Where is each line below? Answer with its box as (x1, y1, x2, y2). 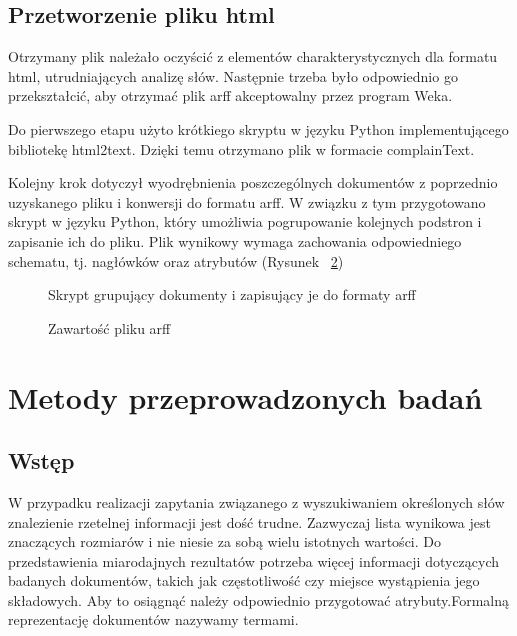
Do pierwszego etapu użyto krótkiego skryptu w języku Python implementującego (8, 118, 509, 139)
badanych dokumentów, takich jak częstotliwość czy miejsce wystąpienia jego (8, 570, 480, 591)
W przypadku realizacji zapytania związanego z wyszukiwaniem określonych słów (8, 491, 505, 512)
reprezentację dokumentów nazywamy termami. (8, 609, 299, 630)
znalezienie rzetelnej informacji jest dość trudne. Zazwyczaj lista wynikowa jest (8, 511, 491, 532)
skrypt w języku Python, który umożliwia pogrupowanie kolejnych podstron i (8, 211, 482, 232)
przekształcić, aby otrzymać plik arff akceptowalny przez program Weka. (8, 85, 453, 106)
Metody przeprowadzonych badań (8, 376, 483, 417)
